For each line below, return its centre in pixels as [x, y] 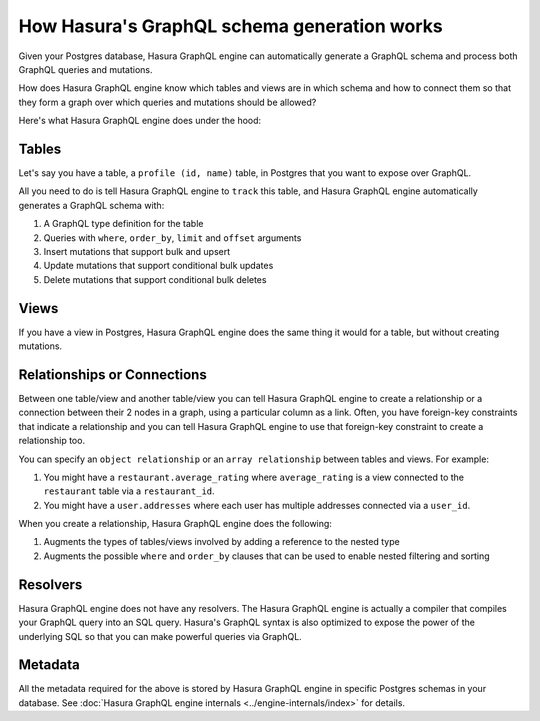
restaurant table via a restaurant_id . [129, 491]
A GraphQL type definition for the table [123, 224]
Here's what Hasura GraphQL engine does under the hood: [140, 121]
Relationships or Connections [112, 374]
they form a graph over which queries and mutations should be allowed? [167, 102]
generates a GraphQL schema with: [91, 205]
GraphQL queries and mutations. [86, 69]
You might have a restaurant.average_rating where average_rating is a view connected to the [254, 477]
